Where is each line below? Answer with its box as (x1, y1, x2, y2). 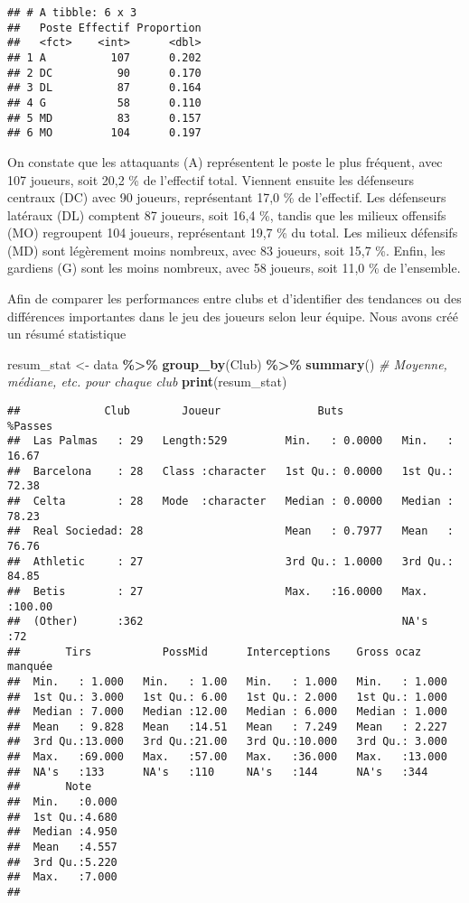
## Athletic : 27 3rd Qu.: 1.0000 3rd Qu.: (7, 554, 454, 568)
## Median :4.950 (7, 825, 117, 839)
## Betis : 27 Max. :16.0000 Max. (7, 584, 428, 598)
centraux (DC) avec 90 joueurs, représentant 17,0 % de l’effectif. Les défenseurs (7, 188, 446, 207)
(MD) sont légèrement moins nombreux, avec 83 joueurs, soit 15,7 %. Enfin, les (7, 240, 446, 259)
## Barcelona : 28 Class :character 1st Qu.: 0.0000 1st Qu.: (7, 464, 454, 478)
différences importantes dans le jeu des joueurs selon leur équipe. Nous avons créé (7, 306, 458, 325)
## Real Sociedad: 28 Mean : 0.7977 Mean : (7, 525, 454, 538)
